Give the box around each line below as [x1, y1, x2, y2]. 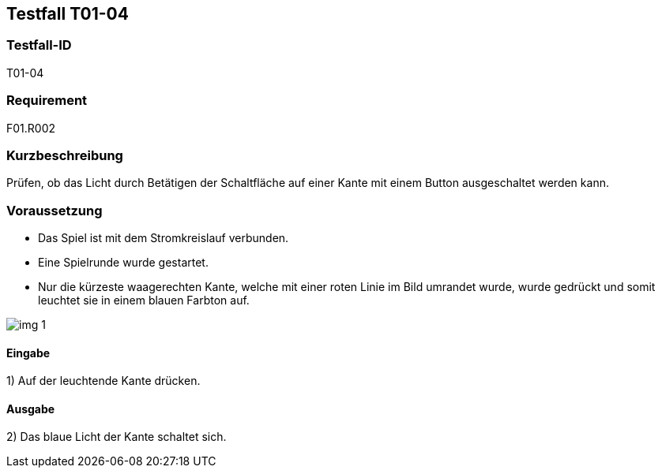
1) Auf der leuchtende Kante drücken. [6, 374, 201, 388]
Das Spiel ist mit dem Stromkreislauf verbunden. [38, 231, 289, 245]
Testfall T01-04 [6, 4, 129, 24]
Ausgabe [6, 401, 55, 416]
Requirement [6, 92, 88, 109]
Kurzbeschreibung [6, 147, 123, 163]
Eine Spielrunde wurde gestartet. [38, 256, 209, 270]
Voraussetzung [6, 202, 103, 218]
